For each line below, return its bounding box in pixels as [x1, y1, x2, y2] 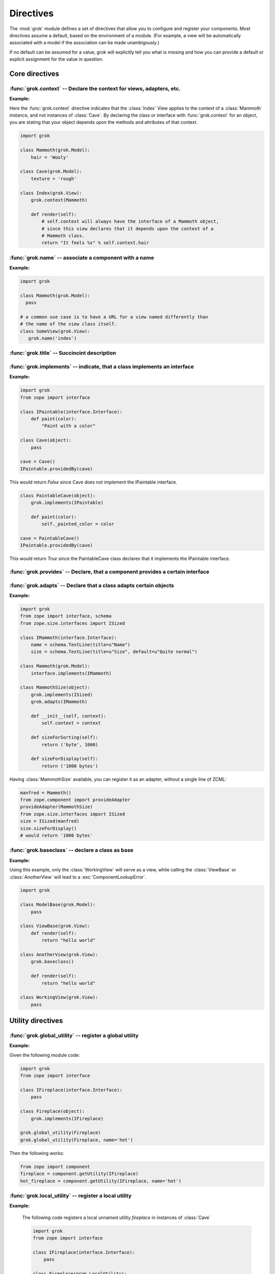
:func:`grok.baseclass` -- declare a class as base [9, 846, 133, 854]
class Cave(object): [20, 437, 71, 443]
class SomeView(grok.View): [20, 328, 90, 334]
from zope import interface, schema [20, 613, 112, 619]
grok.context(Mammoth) [31, 197, 88, 203]
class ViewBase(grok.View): [20, 923, 90, 929]
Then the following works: [9, 1150, 64, 1156]
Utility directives [9, 1017, 63, 1025]
